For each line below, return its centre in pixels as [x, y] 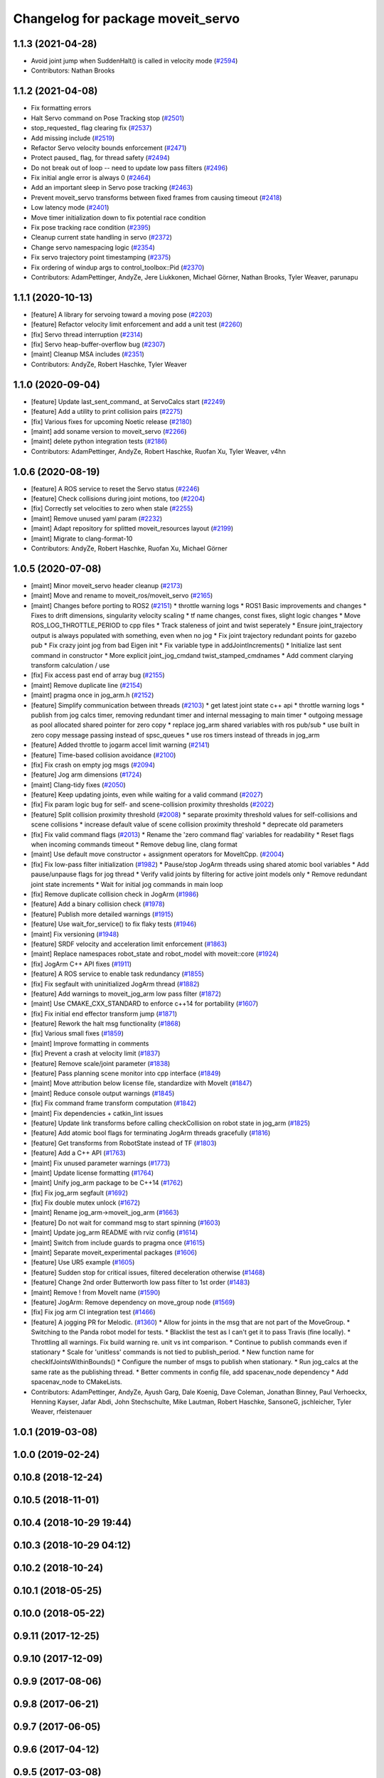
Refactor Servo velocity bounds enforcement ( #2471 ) [109, 148]
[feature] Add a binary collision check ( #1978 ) [98, 904]
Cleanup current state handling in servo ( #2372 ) [101, 238]
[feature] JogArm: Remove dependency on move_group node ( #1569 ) [133, 1302]
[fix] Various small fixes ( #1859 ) [78, 1033]
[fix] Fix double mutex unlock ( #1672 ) [86, 1203]
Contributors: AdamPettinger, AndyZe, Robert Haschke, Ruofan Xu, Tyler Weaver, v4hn [158, 451]
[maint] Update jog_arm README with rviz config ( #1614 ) [114, 1233]
